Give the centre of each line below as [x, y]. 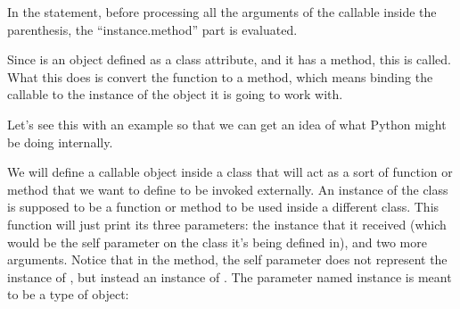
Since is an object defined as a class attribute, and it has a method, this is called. [229, 59]
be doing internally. [60, 142]
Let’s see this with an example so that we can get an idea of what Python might [227, 124]
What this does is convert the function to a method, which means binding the [220, 76]
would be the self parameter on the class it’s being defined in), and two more [217, 242]
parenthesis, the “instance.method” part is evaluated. [152, 29]
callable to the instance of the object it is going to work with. [175, 94]
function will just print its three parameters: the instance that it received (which [227, 224]
